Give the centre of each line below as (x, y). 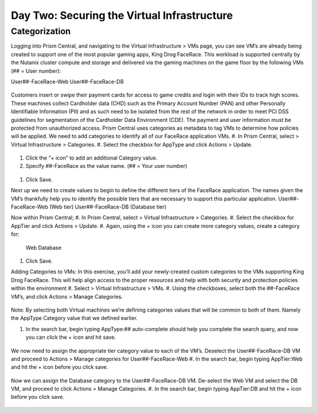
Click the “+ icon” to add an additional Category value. (92, 158)
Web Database (44, 247)
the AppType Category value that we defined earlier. (74, 318)
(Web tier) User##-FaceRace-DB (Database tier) (108, 207)
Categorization (41, 31)
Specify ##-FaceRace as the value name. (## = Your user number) (107, 166)
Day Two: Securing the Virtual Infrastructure (122, 15)
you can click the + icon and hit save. (71, 337)
